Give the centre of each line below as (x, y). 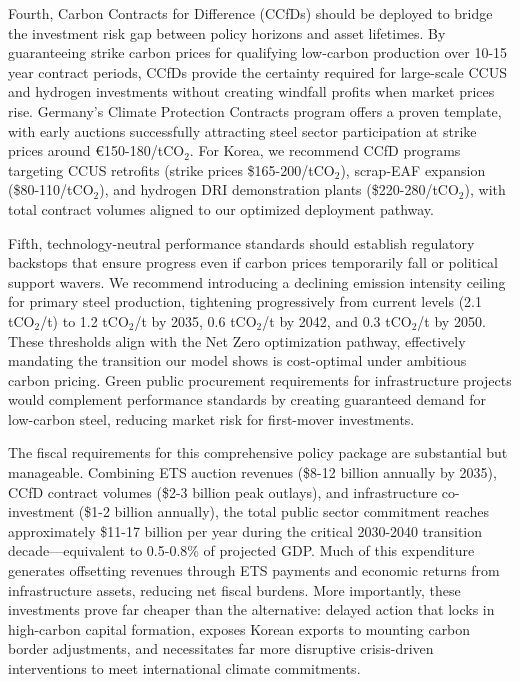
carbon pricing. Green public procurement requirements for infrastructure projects (260, 379)
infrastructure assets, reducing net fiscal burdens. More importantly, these (234, 589)
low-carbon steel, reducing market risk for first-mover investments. (211, 418)
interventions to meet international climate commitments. (184, 668)
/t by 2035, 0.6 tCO (195, 320)
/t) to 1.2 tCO (84, 320)
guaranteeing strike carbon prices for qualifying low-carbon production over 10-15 (258, 52)
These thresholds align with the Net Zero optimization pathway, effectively (237, 340)
